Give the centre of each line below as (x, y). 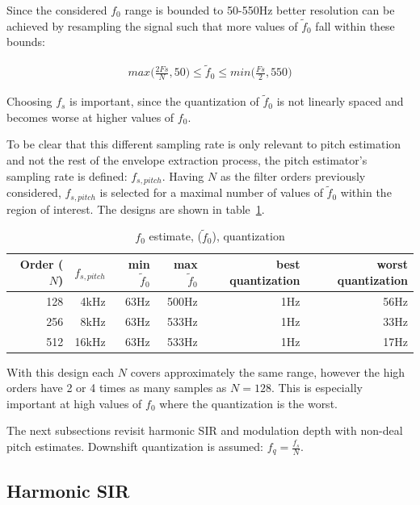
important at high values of (74, 403)
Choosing (29, 101)
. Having (183, 175)
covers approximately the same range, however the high (268, 371)
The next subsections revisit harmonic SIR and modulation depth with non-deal (205, 430)
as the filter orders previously (293, 175)
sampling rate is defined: (67, 175)
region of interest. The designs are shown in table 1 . (136, 209)
